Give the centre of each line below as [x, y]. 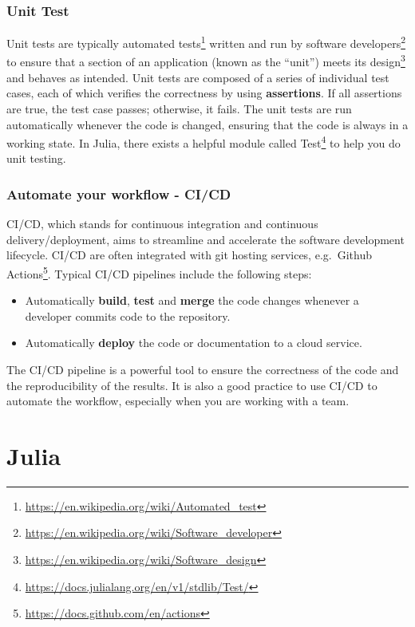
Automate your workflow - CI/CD [119, 193]
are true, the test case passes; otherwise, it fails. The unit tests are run [179, 108]
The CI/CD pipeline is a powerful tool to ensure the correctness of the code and [203, 369]
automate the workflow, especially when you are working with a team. [178, 401]
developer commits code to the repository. [128, 315]
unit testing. [36, 158]
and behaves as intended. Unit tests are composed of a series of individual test [198, 77]
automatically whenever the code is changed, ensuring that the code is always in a [207, 124]
